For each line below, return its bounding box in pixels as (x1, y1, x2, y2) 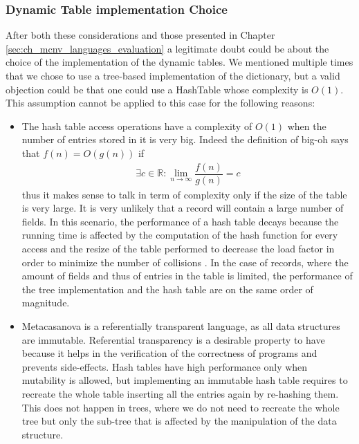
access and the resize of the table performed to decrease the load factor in (21, 241, 335, 256)
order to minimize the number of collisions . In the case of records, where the (21, 255, 349, 269)
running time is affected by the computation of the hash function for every (21, 228, 338, 242)
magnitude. (21, 295, 70, 310)
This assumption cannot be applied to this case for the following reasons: (6, 95, 315, 110)
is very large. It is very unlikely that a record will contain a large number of (21, 201, 344, 215)
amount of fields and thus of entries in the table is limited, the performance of (21, 268, 353, 283)
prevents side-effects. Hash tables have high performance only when (21, 359, 308, 373)
